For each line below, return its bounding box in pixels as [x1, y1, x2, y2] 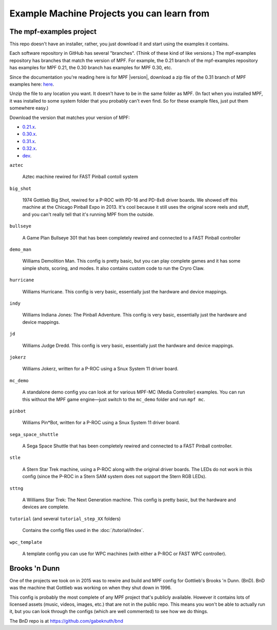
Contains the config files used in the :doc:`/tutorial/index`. [22, 527, 145, 534]
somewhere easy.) [9, 105, 49, 111]
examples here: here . [9, 81, 54, 87]
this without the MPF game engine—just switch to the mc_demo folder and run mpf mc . [22, 396, 205, 402]
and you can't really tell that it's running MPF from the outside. [22, 211, 154, 218]
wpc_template [9, 539, 43, 545]
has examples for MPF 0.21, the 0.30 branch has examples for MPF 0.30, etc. [9, 65, 172, 71]
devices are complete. [22, 504, 69, 510]
